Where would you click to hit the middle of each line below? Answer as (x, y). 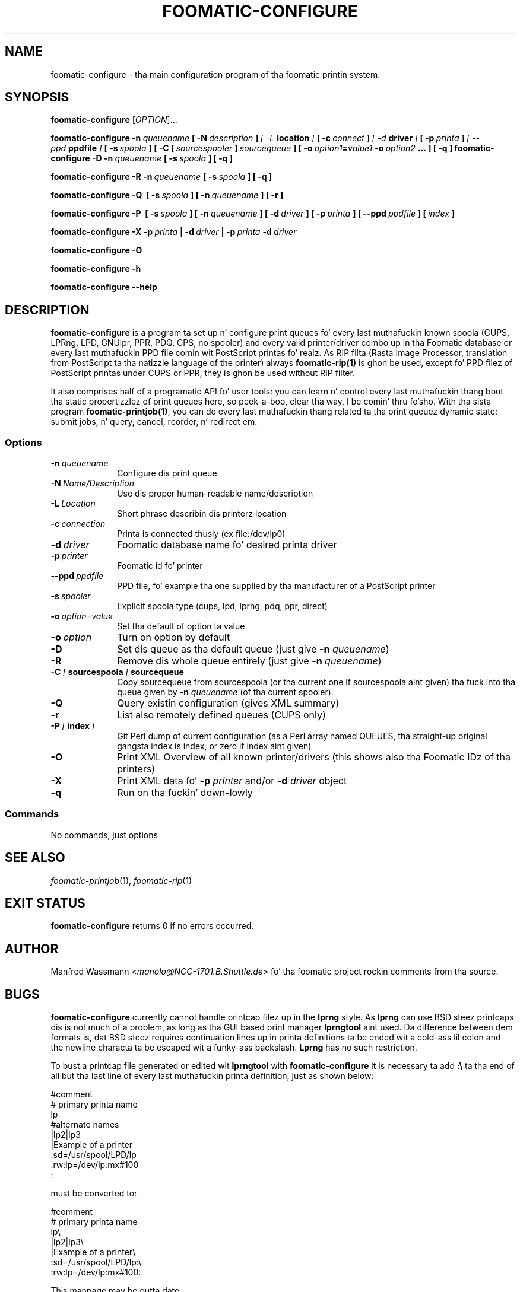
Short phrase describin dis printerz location (202, 514)
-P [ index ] (73, 726)
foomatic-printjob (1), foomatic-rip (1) (121, 880)
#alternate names (85, 1125)
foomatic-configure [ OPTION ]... (114, 120)
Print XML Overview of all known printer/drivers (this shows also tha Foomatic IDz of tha (314, 757)
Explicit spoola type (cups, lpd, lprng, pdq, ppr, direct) (222, 606)
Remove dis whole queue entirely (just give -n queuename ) (249, 661)
